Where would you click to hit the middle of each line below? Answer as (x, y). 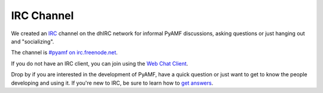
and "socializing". (33, 41)
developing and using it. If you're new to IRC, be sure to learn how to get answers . (112, 83)
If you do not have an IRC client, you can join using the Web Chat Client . (100, 63)
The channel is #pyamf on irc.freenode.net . (64, 52)
